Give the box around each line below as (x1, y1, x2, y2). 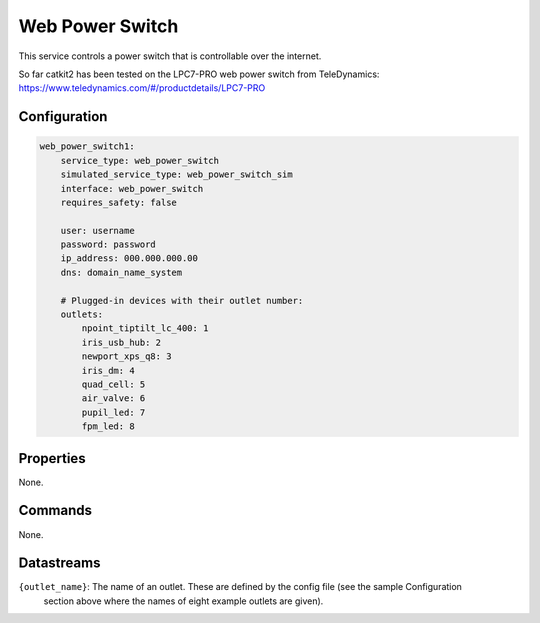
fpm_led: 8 (81, 421, 135, 432)
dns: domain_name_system (60, 266, 183, 278)
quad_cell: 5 (81, 378, 146, 390)
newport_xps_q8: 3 (81, 351, 172, 362)
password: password (60, 239, 157, 250)
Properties (18, 450, 86, 467)
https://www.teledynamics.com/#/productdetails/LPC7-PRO (18, 82, 266, 94)
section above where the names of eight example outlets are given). (43, 595, 324, 607)
